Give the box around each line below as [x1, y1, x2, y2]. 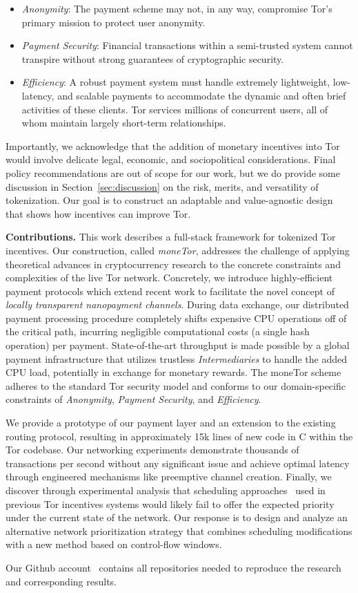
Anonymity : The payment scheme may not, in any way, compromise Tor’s [21, 1, 332, 15]
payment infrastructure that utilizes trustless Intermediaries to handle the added [6, 351, 348, 366]
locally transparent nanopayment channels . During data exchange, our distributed [6, 297, 349, 312]
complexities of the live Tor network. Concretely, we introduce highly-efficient [6, 270, 333, 285]
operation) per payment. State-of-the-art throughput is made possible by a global [6, 338, 350, 352]
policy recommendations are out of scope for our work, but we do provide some [6, 165, 341, 180]
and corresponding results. [6, 574, 117, 588]
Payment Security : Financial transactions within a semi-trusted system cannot [21, 38, 353, 53]
